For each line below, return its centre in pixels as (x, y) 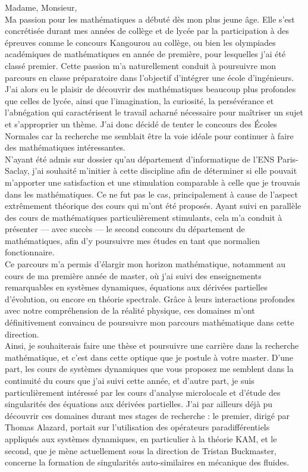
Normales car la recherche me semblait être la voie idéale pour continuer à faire (149, 135)
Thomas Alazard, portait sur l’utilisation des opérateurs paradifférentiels (137, 427)
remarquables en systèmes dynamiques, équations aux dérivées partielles (136, 287)
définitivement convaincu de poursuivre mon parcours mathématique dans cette (150, 322)
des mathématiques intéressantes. (65, 147)
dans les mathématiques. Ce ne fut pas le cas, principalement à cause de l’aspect (151, 194)
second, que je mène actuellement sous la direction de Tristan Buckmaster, (141, 450)
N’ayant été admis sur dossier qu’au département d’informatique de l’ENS (140, 159)
